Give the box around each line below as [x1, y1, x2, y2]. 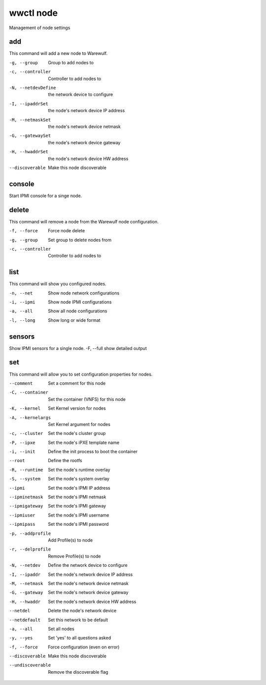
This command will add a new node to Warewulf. [9, 50, 108, 56]
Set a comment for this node [48, 380, 106, 386]
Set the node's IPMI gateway [48, 503, 106, 509]
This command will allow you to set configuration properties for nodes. [9, 371, 153, 377]
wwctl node [9, 7, 58, 18]
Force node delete [48, 228, 85, 234]
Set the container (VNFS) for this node [48, 396, 126, 402]
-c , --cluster [9, 430, 43, 436]
